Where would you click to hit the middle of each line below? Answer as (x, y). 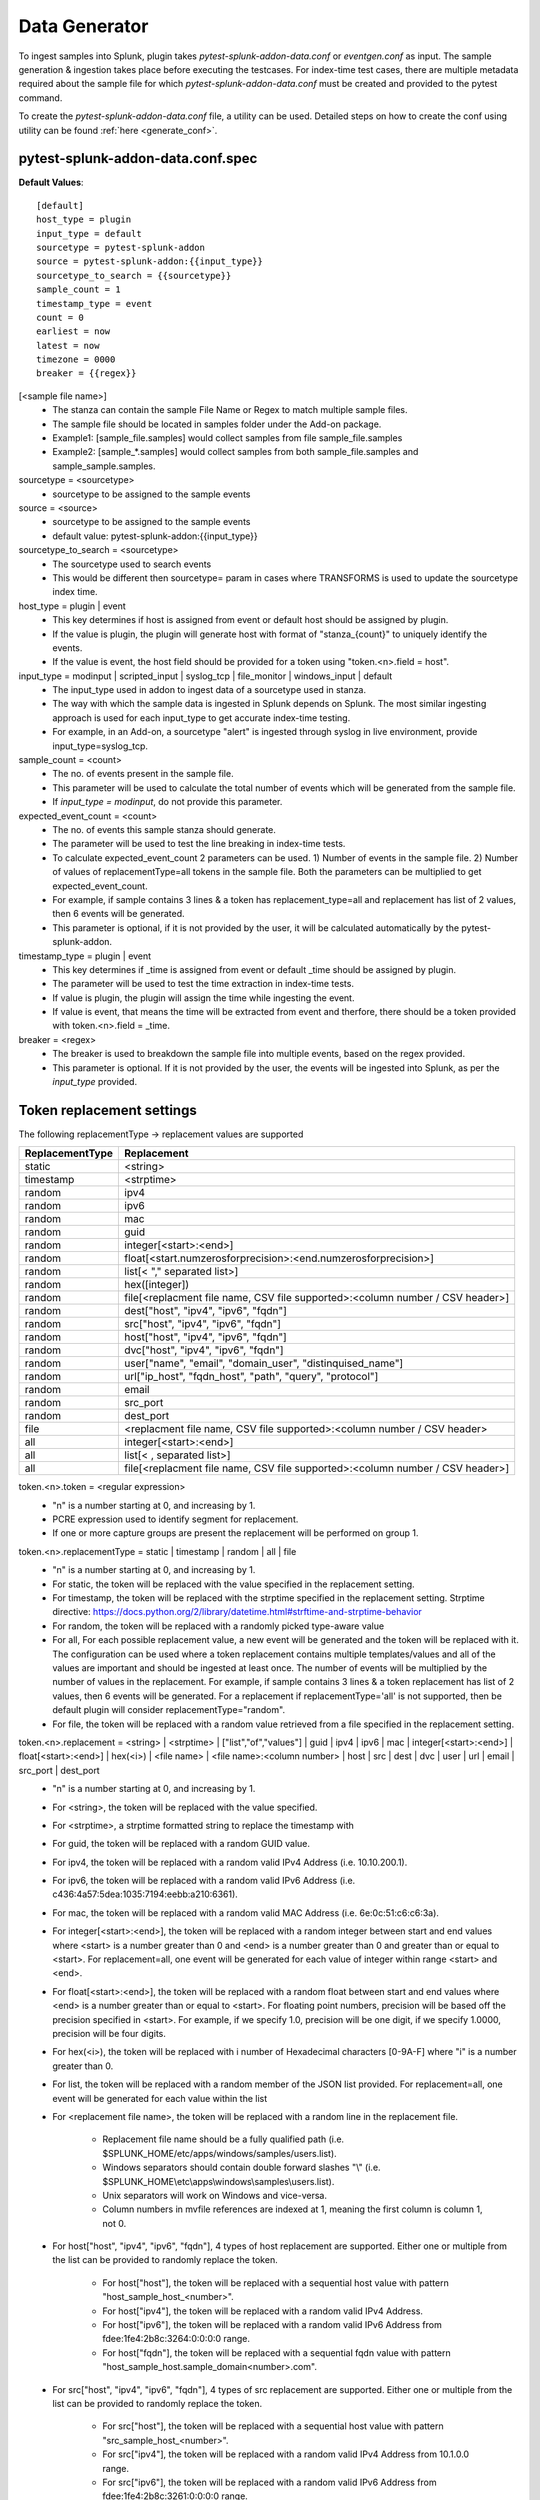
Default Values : (51, 182)
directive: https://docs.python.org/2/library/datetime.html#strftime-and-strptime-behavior (237, 1612)
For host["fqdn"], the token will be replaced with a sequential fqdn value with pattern (276, 2352)
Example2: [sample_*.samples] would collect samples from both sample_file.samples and (235, 452)
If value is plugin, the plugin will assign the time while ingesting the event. (203, 997)
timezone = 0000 (76, 359)
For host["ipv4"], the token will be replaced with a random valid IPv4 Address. (263, 2311)
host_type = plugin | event (72, 606)
